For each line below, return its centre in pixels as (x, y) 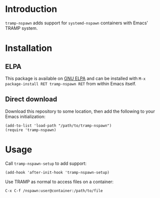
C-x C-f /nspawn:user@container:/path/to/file (54, 191)
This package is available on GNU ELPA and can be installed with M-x (76, 78)
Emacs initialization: (25, 116)
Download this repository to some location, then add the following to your (80, 111)
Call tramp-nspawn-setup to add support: (46, 163)
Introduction (31, 9)
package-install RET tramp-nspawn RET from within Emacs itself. (71, 83)
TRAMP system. (22, 28)
